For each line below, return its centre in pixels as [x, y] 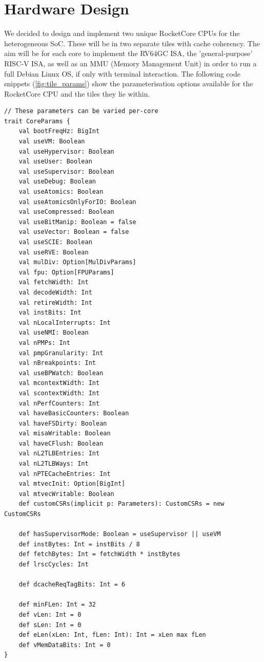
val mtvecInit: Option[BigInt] [72, 484]
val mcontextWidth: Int [59, 383]
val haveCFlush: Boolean [61, 443]
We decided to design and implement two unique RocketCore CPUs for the [122, 33]
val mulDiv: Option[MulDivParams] [77, 262]
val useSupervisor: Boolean [66, 171]
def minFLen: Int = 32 [57, 605]
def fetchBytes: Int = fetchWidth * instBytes [99, 554]
